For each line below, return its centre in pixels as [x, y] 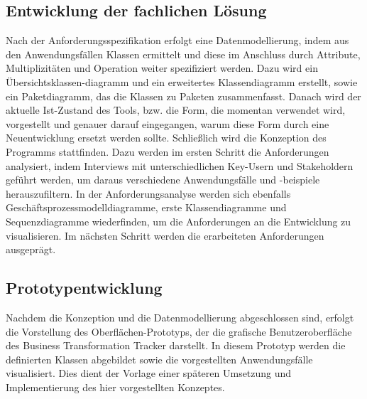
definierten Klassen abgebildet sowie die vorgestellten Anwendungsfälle [159, 359]
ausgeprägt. [31, 249]
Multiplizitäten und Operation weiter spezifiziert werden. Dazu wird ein [162, 68]
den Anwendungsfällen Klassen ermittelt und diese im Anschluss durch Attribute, [183, 54]
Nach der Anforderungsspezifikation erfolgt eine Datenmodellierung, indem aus [177, 40]
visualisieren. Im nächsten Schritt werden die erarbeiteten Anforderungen [165, 235]
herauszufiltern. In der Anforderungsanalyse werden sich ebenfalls [148, 193]
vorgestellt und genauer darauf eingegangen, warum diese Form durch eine [168, 123]
